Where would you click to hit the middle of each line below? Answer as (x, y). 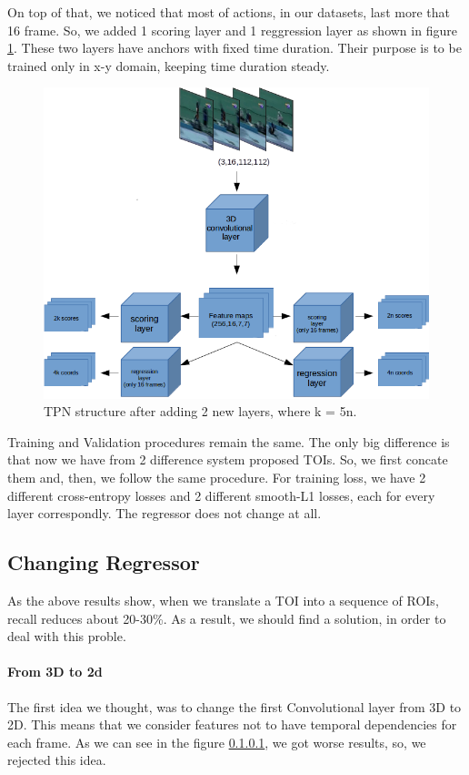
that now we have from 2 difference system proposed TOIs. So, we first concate (228, 459)
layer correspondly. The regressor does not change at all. (165, 513)
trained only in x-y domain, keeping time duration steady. (169, 65)
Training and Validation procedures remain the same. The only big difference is (229, 441)
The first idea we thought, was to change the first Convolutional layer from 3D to (234, 706)
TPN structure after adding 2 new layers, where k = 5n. (200, 411)
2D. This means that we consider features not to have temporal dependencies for (232, 724)
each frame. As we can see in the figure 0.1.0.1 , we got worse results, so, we (217, 742)
